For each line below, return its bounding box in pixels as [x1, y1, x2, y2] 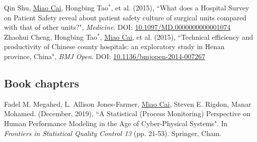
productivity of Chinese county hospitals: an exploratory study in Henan [4, 41, 225, 52]
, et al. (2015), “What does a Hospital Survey [111, 2, 249, 12]
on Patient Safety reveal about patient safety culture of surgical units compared [4, 12, 247, 22]
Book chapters [4, 75, 79, 90]
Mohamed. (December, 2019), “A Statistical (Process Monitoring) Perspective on [4, 108, 251, 119]
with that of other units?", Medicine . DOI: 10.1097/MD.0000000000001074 [4, 22, 231, 32]
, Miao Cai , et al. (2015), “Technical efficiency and [100, 31, 253, 42]
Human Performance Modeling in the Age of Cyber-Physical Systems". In [4, 118, 228, 128]
